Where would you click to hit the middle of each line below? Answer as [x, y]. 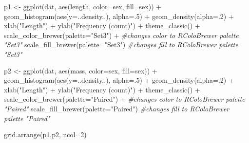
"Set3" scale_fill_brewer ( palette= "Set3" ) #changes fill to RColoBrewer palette [121, 45]
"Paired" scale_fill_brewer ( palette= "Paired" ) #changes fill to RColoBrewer [117, 108]
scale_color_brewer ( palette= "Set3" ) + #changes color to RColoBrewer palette [121, 35]
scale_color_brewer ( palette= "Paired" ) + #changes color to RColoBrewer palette [124, 99]
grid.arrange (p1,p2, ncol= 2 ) [45, 134]
